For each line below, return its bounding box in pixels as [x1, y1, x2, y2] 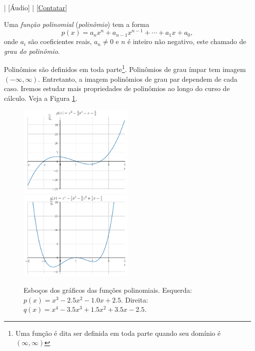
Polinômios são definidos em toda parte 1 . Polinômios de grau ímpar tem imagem [4, 63, 246, 74]
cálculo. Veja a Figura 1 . [4, 93, 77, 103]
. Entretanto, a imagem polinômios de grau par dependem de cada [38, 73, 237, 84]
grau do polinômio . [4, 46, 60, 56]
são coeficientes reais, [28, 36, 92, 47]
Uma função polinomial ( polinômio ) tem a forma [4, 19, 150, 29]
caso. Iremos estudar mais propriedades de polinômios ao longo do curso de [4, 83, 230, 94]
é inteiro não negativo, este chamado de [127, 36, 247, 47]
